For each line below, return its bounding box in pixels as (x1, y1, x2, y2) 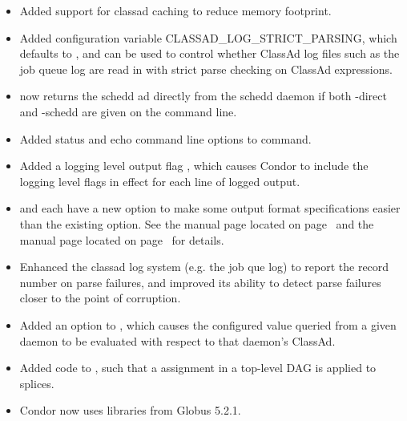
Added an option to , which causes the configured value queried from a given (19, 316, 397, 333)
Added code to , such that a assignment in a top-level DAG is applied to (19, 359, 377, 376)
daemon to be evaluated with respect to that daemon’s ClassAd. (19, 332, 336, 349)
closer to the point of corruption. (19, 289, 181, 306)
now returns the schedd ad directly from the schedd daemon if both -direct (19, 87, 387, 104)
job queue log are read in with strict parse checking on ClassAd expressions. (19, 60, 393, 77)
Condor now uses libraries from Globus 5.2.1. (19, 402, 241, 419)
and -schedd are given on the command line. (19, 103, 237, 119)
